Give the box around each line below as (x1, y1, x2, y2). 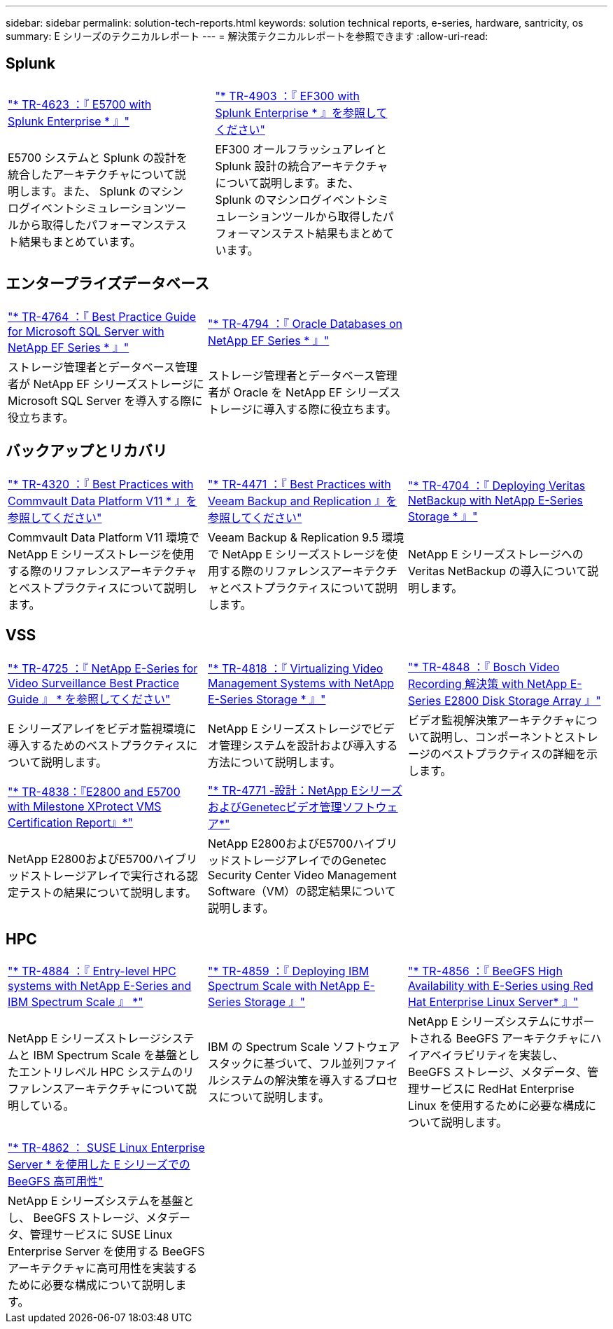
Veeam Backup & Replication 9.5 (207, 530, 379, 544)
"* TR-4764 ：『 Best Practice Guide (8, 309, 197, 324)
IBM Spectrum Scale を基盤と (33, 1048, 189, 1063)
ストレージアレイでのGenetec (230, 853, 387, 868)
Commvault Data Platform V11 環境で (8, 530, 199, 544)
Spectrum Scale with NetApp (207, 979, 360, 993)
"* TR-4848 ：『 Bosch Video (407, 660, 560, 675)
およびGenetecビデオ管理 (207, 800, 342, 815)
